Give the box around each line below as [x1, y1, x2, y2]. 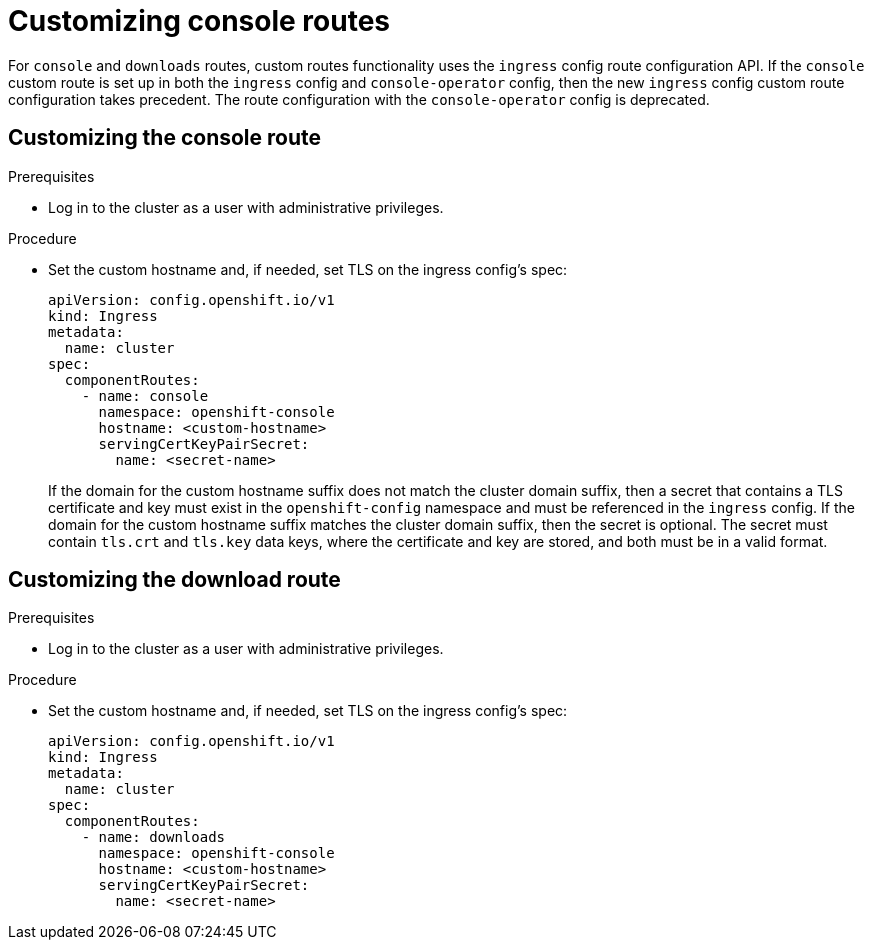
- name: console [81, 387, 209, 404]
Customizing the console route [8, 125, 322, 151]
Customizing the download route [8, 567, 341, 593]
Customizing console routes [8, 4, 390, 38]
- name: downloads [81, 829, 226, 846]
